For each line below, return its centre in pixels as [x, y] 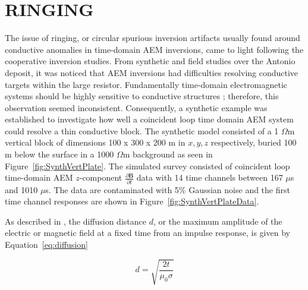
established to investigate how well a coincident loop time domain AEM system [149, 119]
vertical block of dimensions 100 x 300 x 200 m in [95, 142]
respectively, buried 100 [254, 142]
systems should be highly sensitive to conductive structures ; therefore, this [142, 96]
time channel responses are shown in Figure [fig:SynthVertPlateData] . [132, 201]
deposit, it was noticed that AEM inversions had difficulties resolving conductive [152, 72]
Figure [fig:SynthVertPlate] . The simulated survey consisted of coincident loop [147, 166]
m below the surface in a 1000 [59, 154]
